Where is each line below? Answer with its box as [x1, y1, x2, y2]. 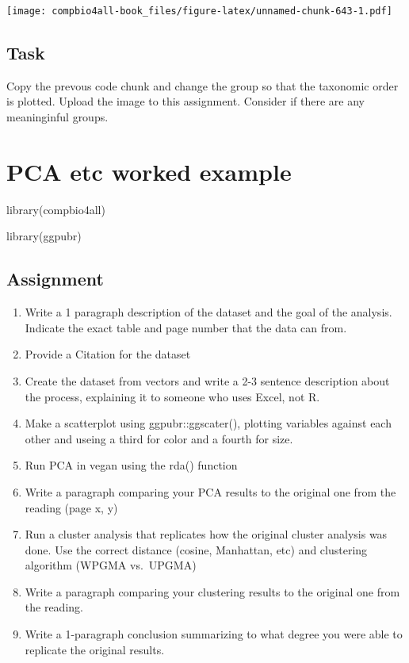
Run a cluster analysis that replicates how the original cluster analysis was [25, 526, 388, 542]
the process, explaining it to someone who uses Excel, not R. [25, 388, 320, 404]
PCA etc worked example [6, 155, 292, 187]
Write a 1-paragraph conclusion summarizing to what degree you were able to [25, 626, 403, 642]
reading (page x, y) [25, 499, 118, 515]
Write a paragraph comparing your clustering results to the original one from [25, 583, 400, 600]
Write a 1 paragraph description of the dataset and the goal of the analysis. [25, 304, 392, 320]
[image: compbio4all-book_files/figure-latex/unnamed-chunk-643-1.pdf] [6, 6, 392, 17]
